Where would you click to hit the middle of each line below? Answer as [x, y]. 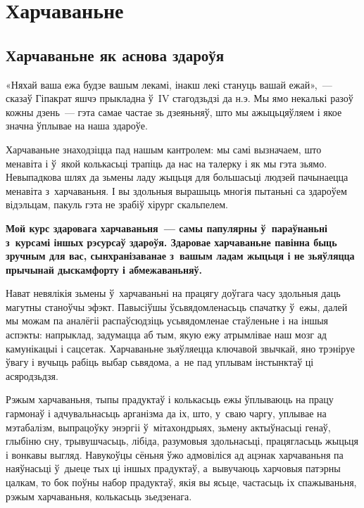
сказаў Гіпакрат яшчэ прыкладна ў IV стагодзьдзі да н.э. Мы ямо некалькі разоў [180, 98]
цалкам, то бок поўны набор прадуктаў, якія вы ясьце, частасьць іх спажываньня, [181, 482]
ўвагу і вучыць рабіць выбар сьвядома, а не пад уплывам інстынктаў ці [160, 362]
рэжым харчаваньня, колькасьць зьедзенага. [99, 496]
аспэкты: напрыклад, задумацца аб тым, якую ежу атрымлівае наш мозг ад [166, 335]
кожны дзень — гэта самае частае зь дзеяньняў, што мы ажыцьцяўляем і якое [174, 112]
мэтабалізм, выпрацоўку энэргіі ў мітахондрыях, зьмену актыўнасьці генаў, [168, 427]
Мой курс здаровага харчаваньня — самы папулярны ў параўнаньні [167, 228]
